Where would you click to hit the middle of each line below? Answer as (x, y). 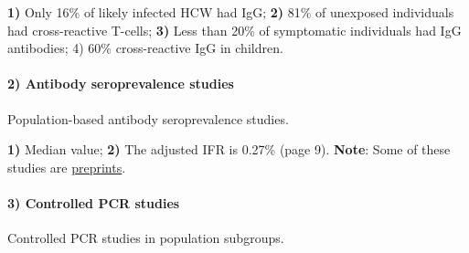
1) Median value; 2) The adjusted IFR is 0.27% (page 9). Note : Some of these (229, 149)
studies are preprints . (67, 167)
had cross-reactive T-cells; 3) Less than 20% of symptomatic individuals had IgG (234, 30)
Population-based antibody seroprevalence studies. (148, 118)
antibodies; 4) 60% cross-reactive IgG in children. (145, 48)
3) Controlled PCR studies (94, 202)
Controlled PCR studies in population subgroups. (146, 238)
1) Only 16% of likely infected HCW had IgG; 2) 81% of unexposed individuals (231, 12)
